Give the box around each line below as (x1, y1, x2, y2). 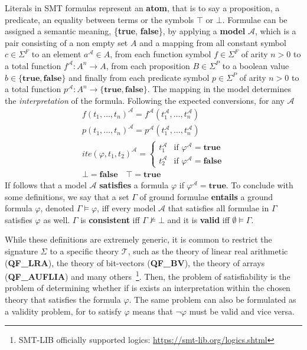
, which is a (254, 25, 296, 37)
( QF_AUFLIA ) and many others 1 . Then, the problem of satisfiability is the (5, 269, 290, 282)
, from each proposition (106, 59, 190, 71)
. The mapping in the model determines (147, 83, 291, 95)
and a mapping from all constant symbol (139, 36, 286, 48)
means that (132, 305, 173, 317)
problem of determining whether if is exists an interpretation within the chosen (5, 282, 290, 294)
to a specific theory (50, 245, 119, 257)
